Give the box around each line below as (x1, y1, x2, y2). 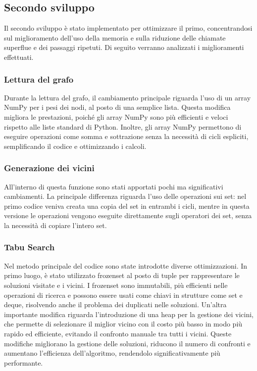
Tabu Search (4, 241, 55, 253)
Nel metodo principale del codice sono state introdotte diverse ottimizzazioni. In (4, 260, 248, 271)
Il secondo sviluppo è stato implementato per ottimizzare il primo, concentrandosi (4, 23, 253, 33)
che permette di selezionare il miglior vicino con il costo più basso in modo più (4, 319, 243, 329)
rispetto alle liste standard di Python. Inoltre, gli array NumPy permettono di (4, 121, 242, 132)
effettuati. (4, 51, 34, 62)
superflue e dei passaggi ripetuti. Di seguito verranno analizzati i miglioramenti (4, 42, 244, 52)
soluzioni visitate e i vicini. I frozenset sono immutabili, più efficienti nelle (4, 279, 228, 290)
